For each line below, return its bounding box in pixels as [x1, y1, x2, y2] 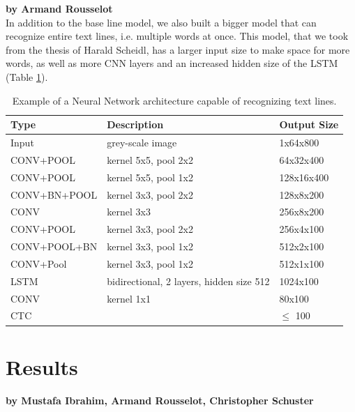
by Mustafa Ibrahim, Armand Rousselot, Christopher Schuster [6, 392, 314, 407]
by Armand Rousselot [6, 1, 113, 15]
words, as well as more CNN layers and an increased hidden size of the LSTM [6, 56, 338, 70]
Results [6, 352, 78, 381]
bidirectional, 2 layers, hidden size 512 [107, 273, 270, 288]
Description [107, 117, 164, 132]
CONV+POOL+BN [10, 239, 98, 254]
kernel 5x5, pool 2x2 [107, 152, 193, 167]
